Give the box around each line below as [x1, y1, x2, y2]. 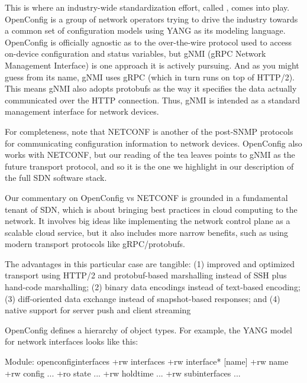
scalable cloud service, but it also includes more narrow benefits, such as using [5, 226, 289, 238]
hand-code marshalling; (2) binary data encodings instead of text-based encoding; [5, 281, 300, 293]
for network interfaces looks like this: [5, 335, 138, 348]
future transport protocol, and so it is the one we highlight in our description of [5, 160, 294, 172]
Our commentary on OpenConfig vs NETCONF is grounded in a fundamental [5, 191, 288, 203]
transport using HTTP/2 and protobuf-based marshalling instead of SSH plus [5, 269, 287, 281]
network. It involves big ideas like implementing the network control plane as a [5, 215, 290, 227]
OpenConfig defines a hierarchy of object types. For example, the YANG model [5, 323, 292, 336]
